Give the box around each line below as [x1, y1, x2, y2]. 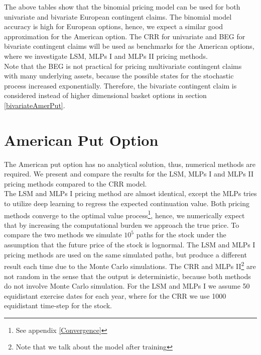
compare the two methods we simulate [4, 229, 122, 240]
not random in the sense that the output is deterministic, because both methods [4, 271, 251, 281]
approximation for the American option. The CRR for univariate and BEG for [4, 31, 245, 41]
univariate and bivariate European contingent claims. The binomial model [4, 11, 232, 22]
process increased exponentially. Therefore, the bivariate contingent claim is [4, 80, 237, 91]
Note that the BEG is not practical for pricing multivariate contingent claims [4, 60, 242, 71]
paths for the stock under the [136, 229, 226, 240]
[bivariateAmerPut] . [4, 100, 65, 110]
